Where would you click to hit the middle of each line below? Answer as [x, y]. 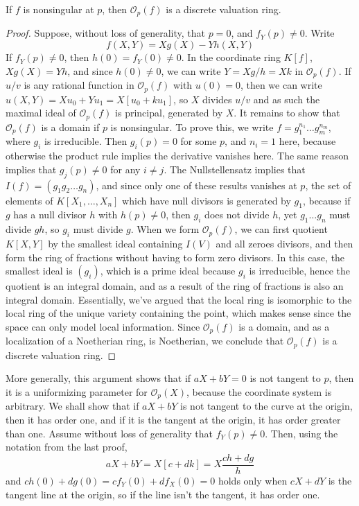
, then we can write [281, 85]
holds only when [253, 480]
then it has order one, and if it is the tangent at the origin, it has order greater [173, 420]
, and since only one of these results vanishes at [196, 185]
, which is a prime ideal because [168, 271]
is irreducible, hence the [300, 271]
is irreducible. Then [86, 141]
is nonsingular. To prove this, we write [192, 127]
